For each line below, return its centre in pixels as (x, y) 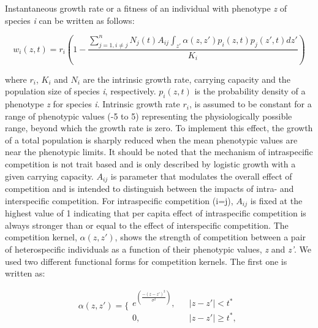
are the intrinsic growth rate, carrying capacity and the (187, 79)
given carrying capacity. (49, 176)
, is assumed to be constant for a (250, 104)
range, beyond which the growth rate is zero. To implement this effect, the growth (159, 128)
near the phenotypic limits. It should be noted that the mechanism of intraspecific (159, 152)
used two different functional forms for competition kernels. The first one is (146, 261)
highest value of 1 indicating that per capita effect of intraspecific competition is (156, 213)
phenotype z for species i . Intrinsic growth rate (93, 104)
